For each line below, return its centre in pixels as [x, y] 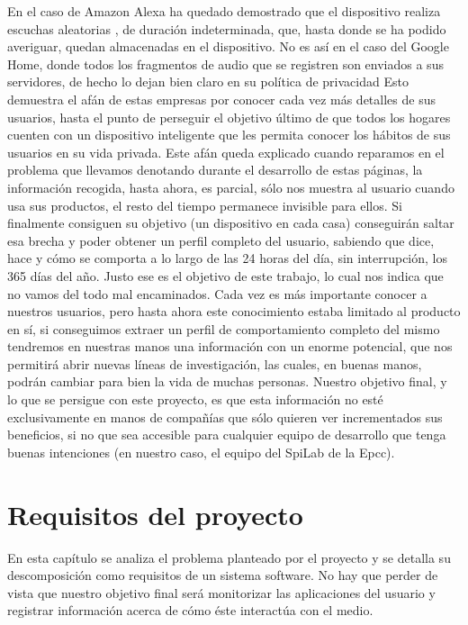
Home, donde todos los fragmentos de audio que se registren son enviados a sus [225, 63]
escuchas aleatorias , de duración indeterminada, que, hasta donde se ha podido [227, 28]
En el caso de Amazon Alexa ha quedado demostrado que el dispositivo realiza [224, 11]
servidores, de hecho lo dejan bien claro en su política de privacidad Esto [208, 82]
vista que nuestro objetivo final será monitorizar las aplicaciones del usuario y [221, 592]
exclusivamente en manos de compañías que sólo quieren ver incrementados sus [225, 417]
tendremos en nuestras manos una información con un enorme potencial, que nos [230, 346]
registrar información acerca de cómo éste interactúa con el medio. [190, 610]
